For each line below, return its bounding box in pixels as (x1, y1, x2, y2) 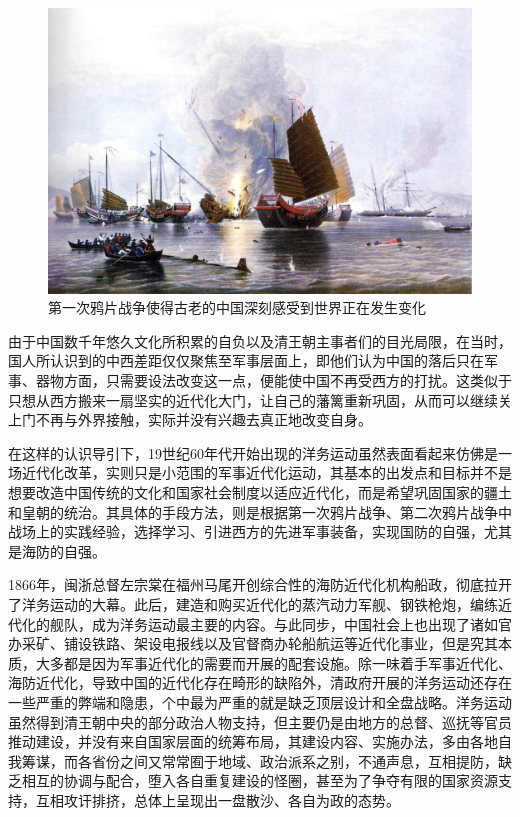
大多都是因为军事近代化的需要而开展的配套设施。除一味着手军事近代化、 (35, 652, 512, 673)
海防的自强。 (21, 540, 106, 561)
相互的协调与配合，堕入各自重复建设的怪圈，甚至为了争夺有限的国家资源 (21, 770, 498, 791)
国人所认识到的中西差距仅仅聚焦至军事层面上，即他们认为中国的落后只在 (8, 350, 484, 371)
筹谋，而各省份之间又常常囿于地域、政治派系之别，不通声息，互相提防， (21, 750, 498, 771)
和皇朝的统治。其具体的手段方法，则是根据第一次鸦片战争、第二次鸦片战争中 (8, 501, 512, 522)
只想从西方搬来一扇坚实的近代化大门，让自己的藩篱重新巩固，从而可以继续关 (8, 389, 512, 410)
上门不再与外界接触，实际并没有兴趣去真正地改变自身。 (8, 409, 372, 430)
